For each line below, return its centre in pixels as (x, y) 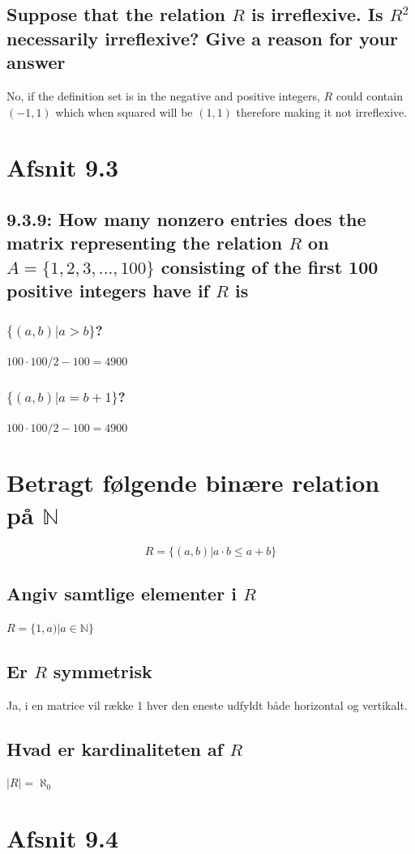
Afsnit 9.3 (63, 167)
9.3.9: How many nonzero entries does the (186, 218)
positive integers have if (108, 290)
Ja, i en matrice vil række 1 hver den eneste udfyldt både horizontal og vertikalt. (207, 705)
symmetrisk (103, 670)
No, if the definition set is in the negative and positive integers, (163, 95)
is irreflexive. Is (317, 14)
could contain (369, 95)
